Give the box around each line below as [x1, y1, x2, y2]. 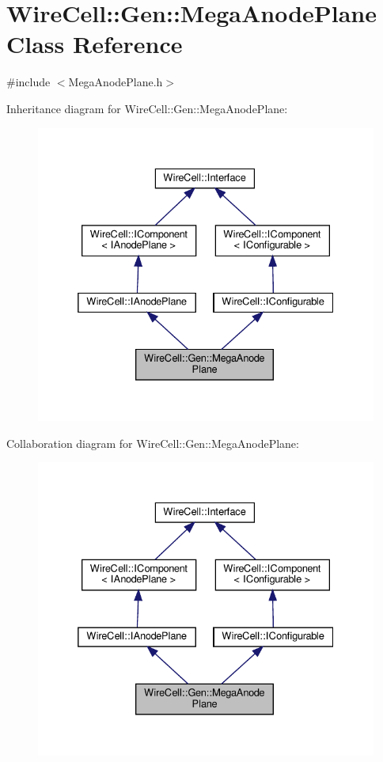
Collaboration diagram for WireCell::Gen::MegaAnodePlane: [6, 434, 299, 451]
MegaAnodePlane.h [68, 74, 163, 90]
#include [6, 74, 51, 90]
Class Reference [6, 28, 183, 60]
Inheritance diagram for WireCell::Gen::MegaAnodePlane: [6, 100, 288, 116]
